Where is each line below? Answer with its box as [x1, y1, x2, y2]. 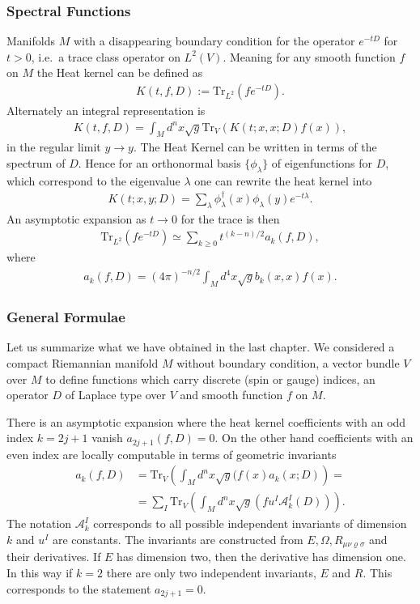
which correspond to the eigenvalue [6, 172, 180, 189]
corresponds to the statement [6, 580, 151, 597]
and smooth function [180, 386, 283, 403]
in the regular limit [6, 138, 101, 155]
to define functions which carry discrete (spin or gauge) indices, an [45, 370, 375, 387]
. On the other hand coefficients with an [214, 429, 414, 446]
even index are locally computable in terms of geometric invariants [6, 445, 337, 462]
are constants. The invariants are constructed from [52, 531, 303, 547]
